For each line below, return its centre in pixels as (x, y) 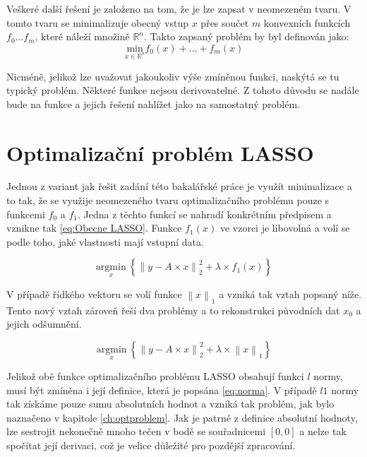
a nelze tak (323, 431)
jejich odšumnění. (44, 324)
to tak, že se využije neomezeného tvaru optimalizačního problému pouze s (168, 200)
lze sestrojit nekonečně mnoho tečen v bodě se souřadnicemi (136, 431)
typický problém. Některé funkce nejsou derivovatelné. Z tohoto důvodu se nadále (183, 90)
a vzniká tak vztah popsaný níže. (290, 293)
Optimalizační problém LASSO (160, 152)
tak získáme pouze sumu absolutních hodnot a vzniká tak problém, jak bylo (170, 404)
